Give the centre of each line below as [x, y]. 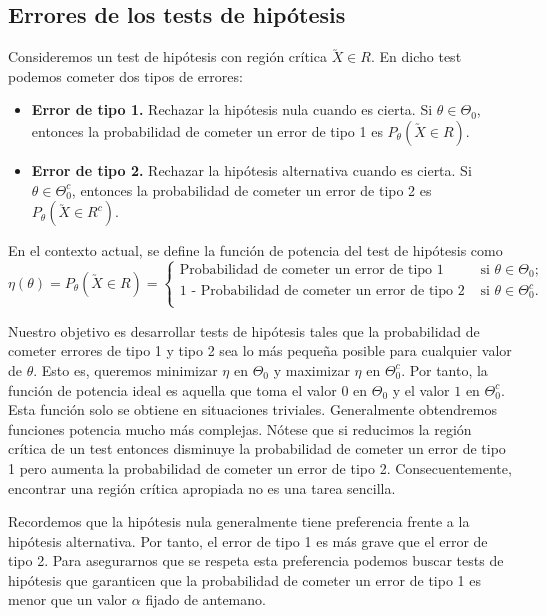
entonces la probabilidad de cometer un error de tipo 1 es [207, 130]
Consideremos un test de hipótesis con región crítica [167, 56]
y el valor [421, 389]
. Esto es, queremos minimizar [125, 369]
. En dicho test [416, 56]
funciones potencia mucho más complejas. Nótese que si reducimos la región [240, 428]
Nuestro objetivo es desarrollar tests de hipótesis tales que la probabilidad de [244, 330]
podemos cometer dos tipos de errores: [125, 75]
